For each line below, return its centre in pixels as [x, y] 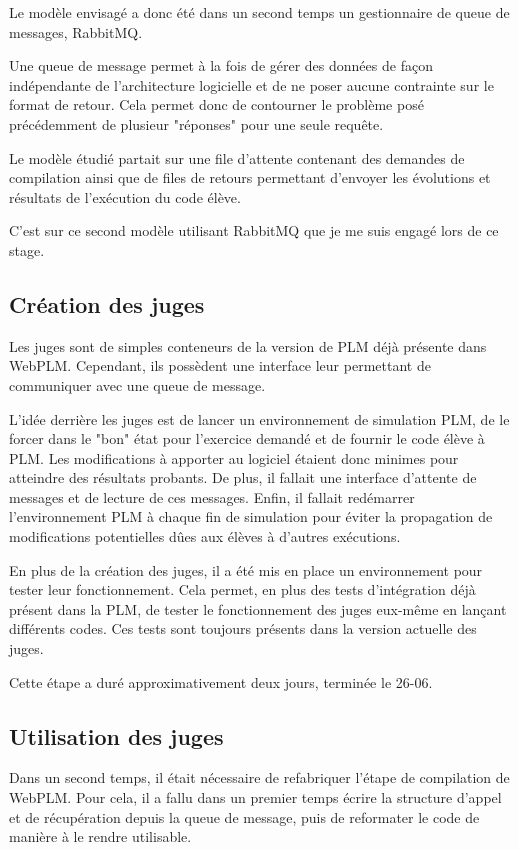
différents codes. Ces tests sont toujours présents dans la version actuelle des [243, 628]
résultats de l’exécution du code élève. [125, 196]
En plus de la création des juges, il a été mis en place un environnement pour [246, 569]
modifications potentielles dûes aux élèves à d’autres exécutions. [205, 536]
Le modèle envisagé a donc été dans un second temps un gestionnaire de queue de [259, 12]
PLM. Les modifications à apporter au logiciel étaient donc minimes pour [234, 457]
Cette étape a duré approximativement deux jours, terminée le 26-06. [221, 681]
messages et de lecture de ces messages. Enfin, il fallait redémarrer [212, 496]
